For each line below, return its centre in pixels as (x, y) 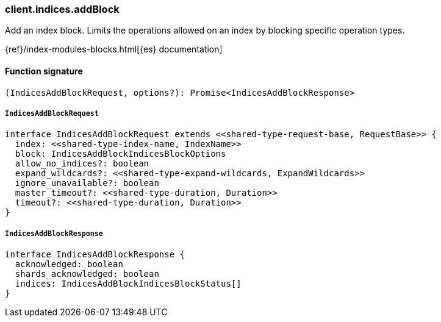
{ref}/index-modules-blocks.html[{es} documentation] (114, 49)
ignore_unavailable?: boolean (87, 183)
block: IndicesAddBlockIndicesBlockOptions (120, 154)
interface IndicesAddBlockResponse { (95, 255)
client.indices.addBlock (62, 9)
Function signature (44, 71)
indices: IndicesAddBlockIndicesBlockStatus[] (128, 284)
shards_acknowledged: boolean (87, 274)
